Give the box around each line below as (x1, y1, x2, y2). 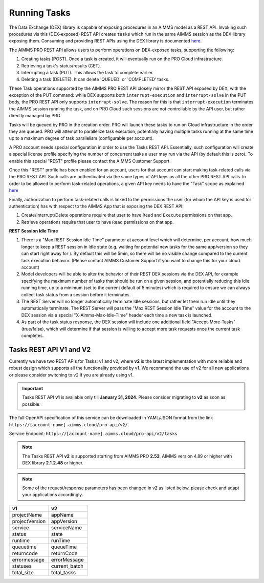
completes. (21, 333, 44, 338)
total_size (12, 569, 34, 576)
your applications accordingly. (22, 492, 83, 498)
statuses (12, 562, 32, 569)
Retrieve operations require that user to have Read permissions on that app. (21, 219, 174, 225)
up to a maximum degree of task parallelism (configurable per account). (9, 135, 154, 141)
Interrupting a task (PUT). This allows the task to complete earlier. (21, 69, 154, 75)
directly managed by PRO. (9, 113, 62, 119)
